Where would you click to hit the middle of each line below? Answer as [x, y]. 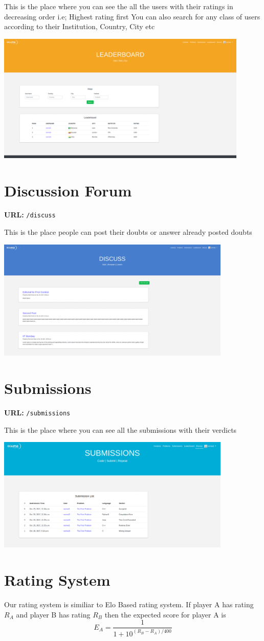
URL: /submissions [37, 412]
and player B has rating [53, 614]
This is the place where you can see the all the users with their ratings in [119, 6]
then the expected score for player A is [165, 614]
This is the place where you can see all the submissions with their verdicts [120, 429]
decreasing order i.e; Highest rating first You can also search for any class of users [132, 16]
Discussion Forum [68, 190]
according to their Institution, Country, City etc [80, 26]
